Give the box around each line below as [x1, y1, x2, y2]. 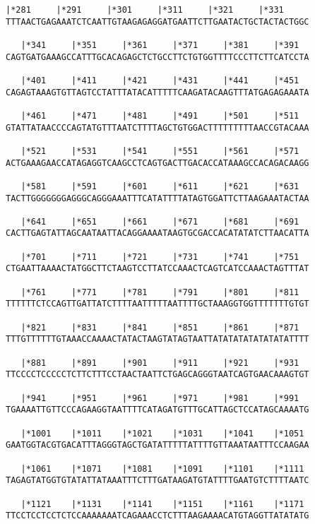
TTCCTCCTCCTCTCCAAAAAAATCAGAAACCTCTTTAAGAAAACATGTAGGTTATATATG [6, 511, 309, 521]
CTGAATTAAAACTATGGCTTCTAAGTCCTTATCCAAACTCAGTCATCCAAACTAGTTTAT [6, 263, 309, 274]
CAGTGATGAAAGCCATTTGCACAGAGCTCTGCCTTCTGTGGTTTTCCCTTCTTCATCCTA [6, 52, 309, 62]
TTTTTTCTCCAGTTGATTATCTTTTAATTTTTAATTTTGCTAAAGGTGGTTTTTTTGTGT [6, 299, 309, 309]
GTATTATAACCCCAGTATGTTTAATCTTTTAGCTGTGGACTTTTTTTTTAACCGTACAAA [6, 122, 309, 133]
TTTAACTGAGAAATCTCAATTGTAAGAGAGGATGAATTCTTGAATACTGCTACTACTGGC [6, 16, 309, 27]
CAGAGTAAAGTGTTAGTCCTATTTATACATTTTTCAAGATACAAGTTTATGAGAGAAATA [6, 87, 309, 97]
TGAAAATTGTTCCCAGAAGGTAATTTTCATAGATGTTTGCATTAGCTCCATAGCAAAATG [6, 405, 309, 415]
